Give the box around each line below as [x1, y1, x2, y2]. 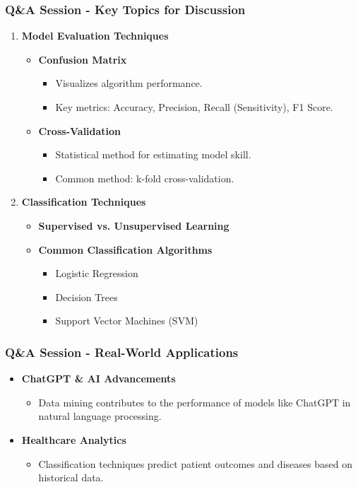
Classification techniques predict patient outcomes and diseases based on [38, 456, 352, 471]
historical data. [38, 470, 104, 485]
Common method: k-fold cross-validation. [55, 170, 234, 185]
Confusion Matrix [38, 52, 127, 66]
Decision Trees [55, 289, 118, 304]
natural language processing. [38, 409, 162, 423]
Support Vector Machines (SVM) [55, 313, 198, 328]
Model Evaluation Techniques [21, 28, 169, 43]
